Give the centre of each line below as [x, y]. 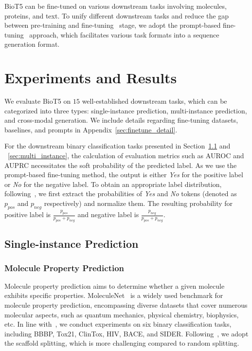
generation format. [32, 44]
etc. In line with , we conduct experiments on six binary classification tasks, [118, 324]
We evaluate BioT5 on [38, 101]
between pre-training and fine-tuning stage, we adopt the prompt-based [113, 25]
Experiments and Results [91, 78]
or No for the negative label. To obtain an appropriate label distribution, [113, 184]
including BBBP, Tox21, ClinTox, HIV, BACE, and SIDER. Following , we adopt [126, 333]
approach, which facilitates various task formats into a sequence [124, 34]
